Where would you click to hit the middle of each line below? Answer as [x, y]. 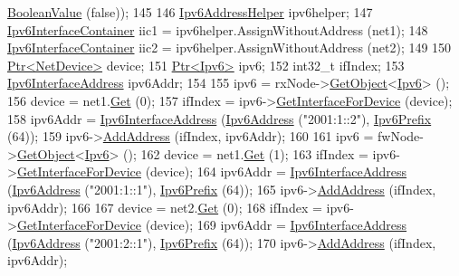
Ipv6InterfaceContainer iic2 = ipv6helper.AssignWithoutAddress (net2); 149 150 [229, 48]
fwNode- [401, 136]
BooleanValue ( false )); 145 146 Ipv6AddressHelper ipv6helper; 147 [190, 12]
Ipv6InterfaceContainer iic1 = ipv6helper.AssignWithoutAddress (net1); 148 [218, 29]
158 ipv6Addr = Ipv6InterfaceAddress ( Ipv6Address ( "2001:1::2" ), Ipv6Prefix [220, 118]
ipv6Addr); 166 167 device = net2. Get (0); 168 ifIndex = [165, 207]
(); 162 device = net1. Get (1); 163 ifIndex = [246, 153]
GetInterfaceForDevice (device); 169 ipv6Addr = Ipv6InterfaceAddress [212, 225]
